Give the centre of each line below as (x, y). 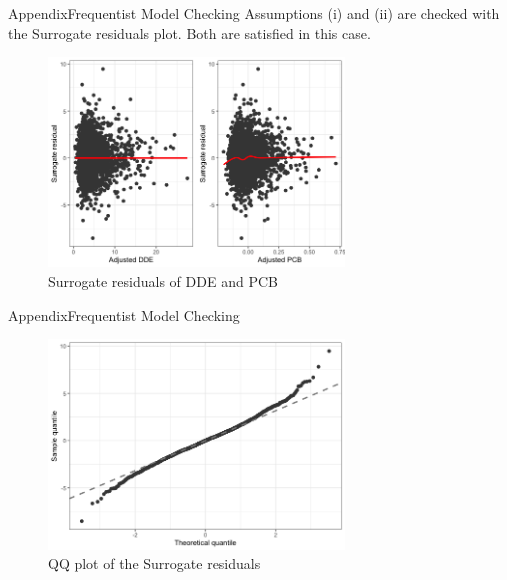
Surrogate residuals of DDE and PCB (163, 281)
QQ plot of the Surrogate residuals (154, 563)
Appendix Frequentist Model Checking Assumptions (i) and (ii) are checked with (254, 13)
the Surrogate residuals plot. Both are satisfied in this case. (189, 32)
